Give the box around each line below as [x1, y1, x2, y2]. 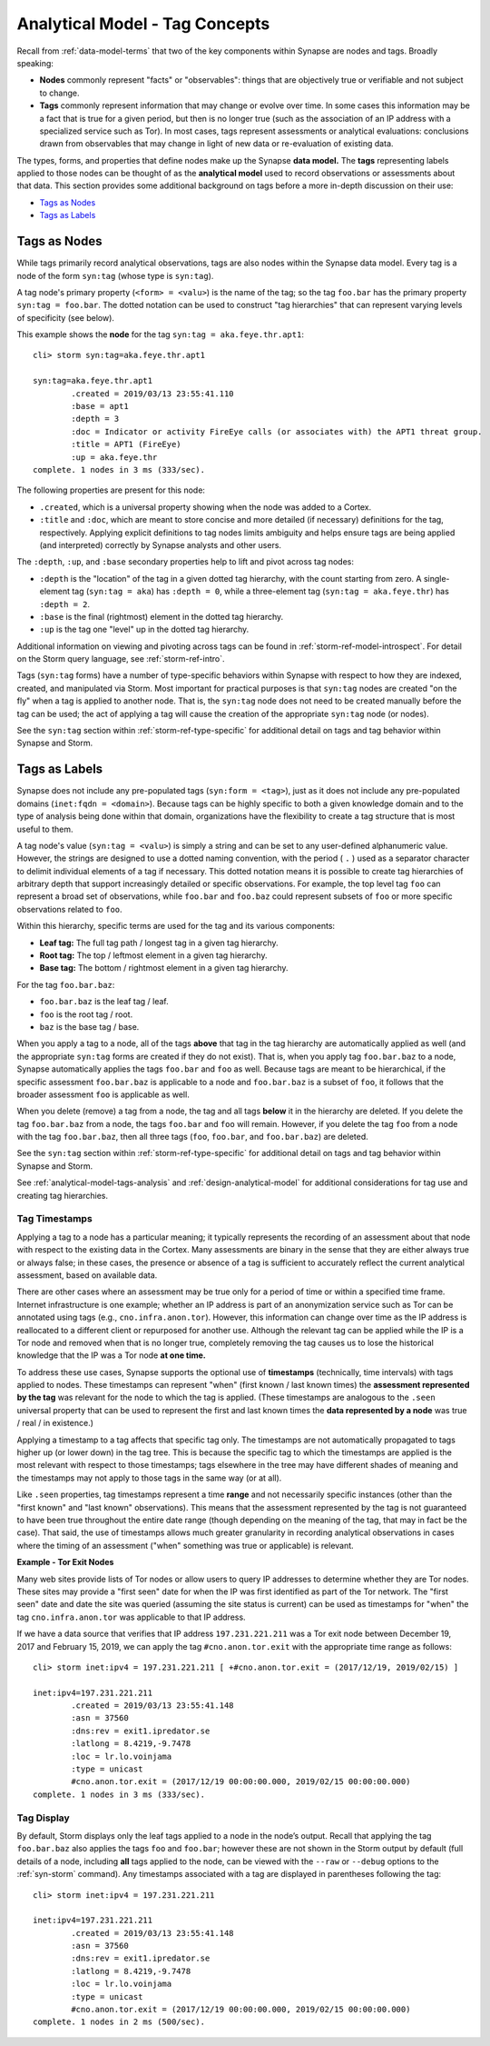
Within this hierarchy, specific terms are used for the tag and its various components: [16, 921, 336, 932]
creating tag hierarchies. [16, 1190, 109, 1201]
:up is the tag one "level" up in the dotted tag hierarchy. [39, 624, 250, 635]
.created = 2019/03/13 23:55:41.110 [71, 388, 235, 399]
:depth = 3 [71, 414, 120, 424]
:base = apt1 [71, 401, 129, 412]
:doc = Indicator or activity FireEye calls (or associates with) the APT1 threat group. [71, 426, 483, 436]
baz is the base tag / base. [39, 1021, 140, 1032]
